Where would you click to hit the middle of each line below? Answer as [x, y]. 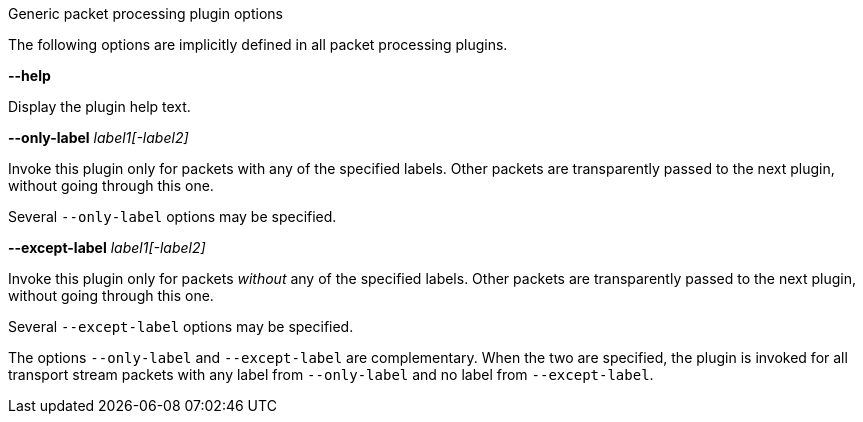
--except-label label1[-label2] [107, 247]
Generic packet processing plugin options [145, 13]
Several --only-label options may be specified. [172, 216]
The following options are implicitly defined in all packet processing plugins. [258, 44]
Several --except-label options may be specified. [181, 326]
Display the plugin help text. [99, 106]
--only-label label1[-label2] [98, 137]
